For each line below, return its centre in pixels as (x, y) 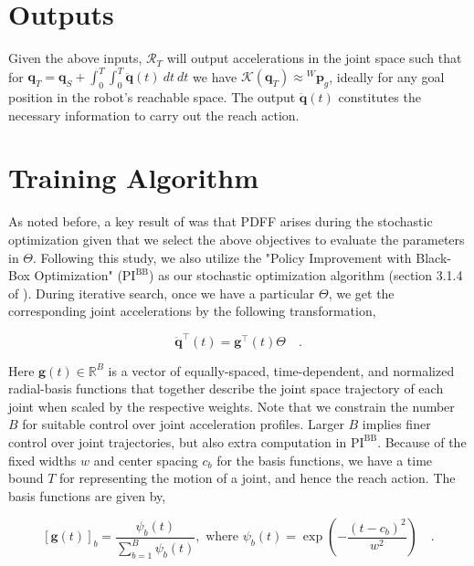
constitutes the (379, 97)
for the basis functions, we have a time (325, 460)
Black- (433, 257)
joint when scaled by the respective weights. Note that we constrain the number (232, 406)
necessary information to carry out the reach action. (154, 115)
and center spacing (146, 460)
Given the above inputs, (75, 58)
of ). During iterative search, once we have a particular (162, 293)
